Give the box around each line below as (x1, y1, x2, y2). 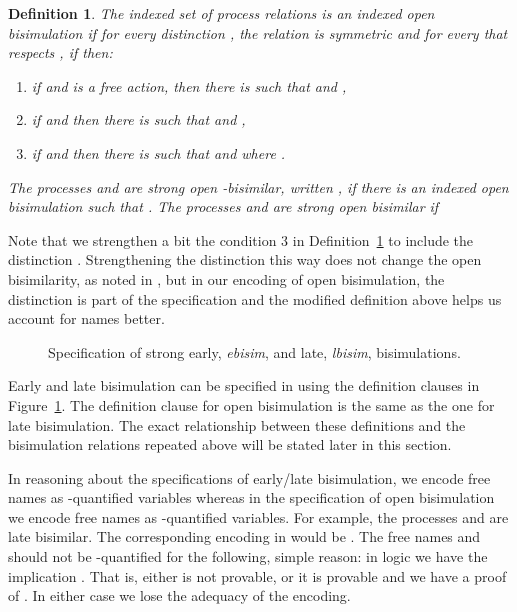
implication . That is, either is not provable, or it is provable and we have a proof (8, 565, 507, 586)
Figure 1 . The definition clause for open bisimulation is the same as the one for (8, 394, 495, 415)
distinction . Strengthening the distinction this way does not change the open (8, 249, 482, 270)
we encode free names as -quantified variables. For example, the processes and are (8, 506, 509, 527)
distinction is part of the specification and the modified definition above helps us (8, 288, 502, 309)
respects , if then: (8, 42, 113, 63)
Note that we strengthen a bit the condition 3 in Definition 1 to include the (8, 229, 474, 250)
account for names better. (8, 308, 165, 329)
